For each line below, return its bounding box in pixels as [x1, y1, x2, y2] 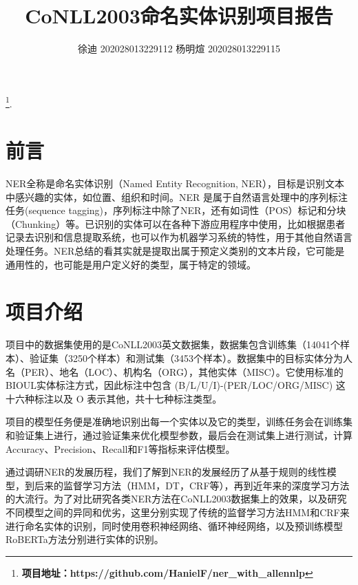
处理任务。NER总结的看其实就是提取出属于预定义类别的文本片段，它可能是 [6, 244, 345, 258]
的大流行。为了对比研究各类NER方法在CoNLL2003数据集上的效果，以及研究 [6, 491, 347, 506]
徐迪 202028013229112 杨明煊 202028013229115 [78, 41, 280, 56]
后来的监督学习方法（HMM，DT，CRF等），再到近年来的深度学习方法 [34, 478, 350, 492]
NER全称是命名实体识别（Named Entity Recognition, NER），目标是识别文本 [6, 176, 344, 191]
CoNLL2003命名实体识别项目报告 [25, 1, 333, 30]
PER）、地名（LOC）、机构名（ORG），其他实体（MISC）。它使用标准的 [24, 364, 344, 379]
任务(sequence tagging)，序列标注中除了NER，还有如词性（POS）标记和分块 [6, 203, 346, 217]
